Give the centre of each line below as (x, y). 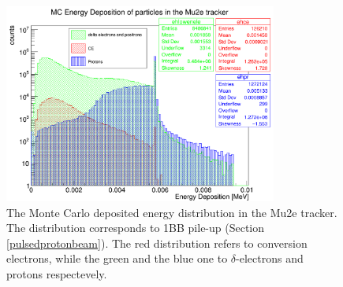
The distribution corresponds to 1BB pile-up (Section (136, 228)
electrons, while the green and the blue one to (117, 258)
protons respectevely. (57, 274)
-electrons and (270, 258)
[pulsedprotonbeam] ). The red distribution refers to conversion (157, 243)
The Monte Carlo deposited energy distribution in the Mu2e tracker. (172, 212)
